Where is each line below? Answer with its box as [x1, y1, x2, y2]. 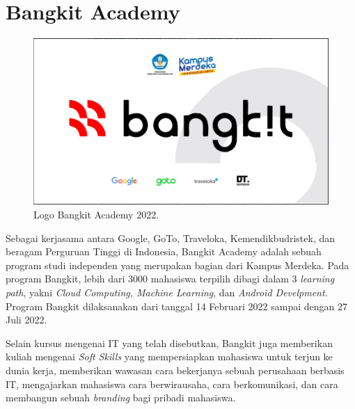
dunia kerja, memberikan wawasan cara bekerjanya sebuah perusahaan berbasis [6, 362, 345, 377]
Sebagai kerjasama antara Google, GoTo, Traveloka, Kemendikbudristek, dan [6, 230, 336, 245]
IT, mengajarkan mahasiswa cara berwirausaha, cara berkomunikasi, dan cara [6, 376, 338, 391]
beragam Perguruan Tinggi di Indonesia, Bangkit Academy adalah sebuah [6, 244, 322, 259]
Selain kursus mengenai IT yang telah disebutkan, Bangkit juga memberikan [6, 335, 333, 350]
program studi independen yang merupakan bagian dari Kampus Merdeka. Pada [6, 257, 349, 272]
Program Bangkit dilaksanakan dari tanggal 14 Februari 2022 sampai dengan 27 [6, 298, 347, 313]
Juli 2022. [6, 312, 47, 327]
